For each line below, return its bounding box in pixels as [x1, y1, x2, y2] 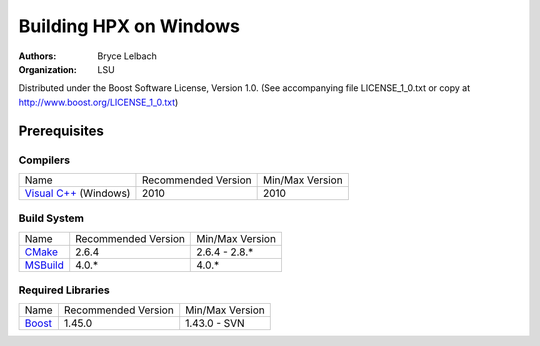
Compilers [18, 153, 70, 167]
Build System [18, 211, 85, 225]
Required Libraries [18, 283, 110, 297]
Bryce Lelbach [97, 50, 157, 62]
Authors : [18, 50, 57, 62]
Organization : [18, 63, 77, 75]
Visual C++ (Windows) [24, 186, 131, 200]
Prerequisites [18, 122, 104, 139]
